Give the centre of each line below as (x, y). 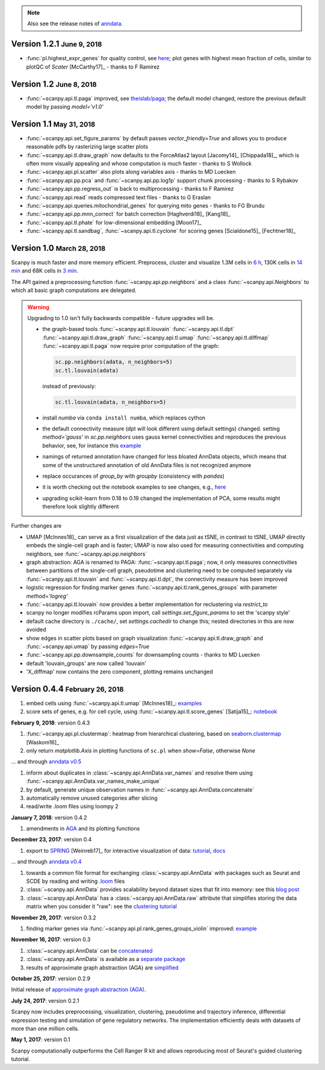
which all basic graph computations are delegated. (74, 290)
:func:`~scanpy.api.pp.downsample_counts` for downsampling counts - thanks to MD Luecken (143, 655)
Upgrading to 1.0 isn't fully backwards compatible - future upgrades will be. (121, 318)
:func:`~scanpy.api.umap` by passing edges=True (88, 646)
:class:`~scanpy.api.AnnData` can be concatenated (89, 950)
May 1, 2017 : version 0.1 (41, 1040)
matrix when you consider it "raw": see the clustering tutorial (101, 906)
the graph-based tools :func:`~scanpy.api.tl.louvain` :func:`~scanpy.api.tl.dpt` (138, 329)
